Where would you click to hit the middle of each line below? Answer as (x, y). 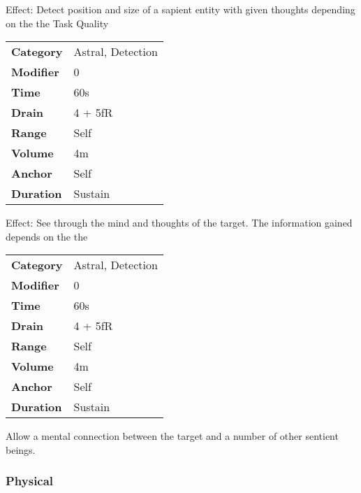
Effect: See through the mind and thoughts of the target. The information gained (179, 223)
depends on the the (47, 236)
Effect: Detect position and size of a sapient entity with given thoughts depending (180, 9)
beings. (21, 449)
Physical (30, 481)
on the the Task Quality (57, 23)
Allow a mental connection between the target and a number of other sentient (172, 436)
